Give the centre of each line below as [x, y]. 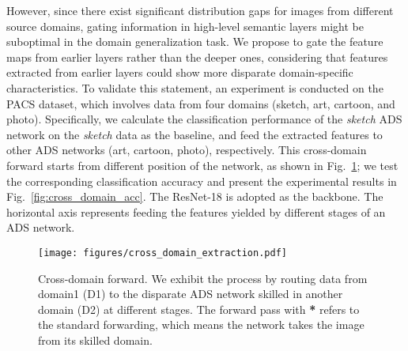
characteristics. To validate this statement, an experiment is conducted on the [195, 87]
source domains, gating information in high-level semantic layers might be [185, 26]
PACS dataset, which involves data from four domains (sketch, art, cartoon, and [201, 103]
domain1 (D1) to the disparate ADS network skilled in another [191, 294]
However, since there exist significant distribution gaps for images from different [200, 10]
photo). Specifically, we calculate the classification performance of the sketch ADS [204, 119]
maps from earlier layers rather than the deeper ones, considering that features [197, 57]
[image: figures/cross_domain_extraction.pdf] [162, 253]
